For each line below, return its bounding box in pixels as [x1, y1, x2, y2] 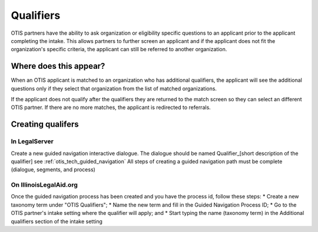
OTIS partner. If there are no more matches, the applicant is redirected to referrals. [11, 104, 211, 111]
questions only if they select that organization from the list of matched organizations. [11, 85, 217, 92]
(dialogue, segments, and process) [11, 166, 95, 173]
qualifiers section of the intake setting [11, 218, 103, 225]
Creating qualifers [11, 120, 79, 130]
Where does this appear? [11, 61, 105, 71]
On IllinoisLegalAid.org [11, 181, 78, 189]
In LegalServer [11, 137, 54, 145]
